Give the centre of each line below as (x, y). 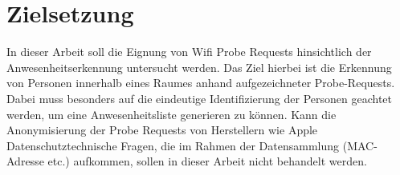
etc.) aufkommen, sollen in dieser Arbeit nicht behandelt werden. (207, 161)
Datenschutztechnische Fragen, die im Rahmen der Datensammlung (173, 145)
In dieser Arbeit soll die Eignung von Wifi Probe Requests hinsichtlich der (189, 52)
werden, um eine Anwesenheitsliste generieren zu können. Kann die (171, 114)
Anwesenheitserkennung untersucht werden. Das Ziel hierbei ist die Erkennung (199, 67)
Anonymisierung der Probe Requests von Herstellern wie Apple (162, 130)
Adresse (25, 161)
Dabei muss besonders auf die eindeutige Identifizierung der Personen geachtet (200, 98)
